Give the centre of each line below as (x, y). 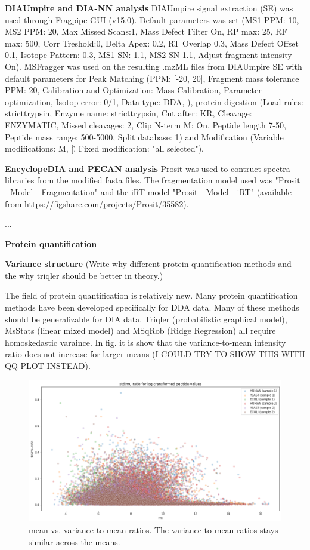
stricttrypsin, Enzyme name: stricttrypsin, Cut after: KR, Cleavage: (128, 113)
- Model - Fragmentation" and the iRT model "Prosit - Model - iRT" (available (148, 191)
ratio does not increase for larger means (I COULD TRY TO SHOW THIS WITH (155, 354)
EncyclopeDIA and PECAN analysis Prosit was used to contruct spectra (148, 168)
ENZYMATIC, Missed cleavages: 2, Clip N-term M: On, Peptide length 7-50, (145, 125)
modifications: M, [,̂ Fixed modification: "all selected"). (105, 148)
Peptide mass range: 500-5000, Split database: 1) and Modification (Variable (144, 136)
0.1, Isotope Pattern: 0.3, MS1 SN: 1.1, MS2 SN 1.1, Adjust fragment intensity (148, 55)
